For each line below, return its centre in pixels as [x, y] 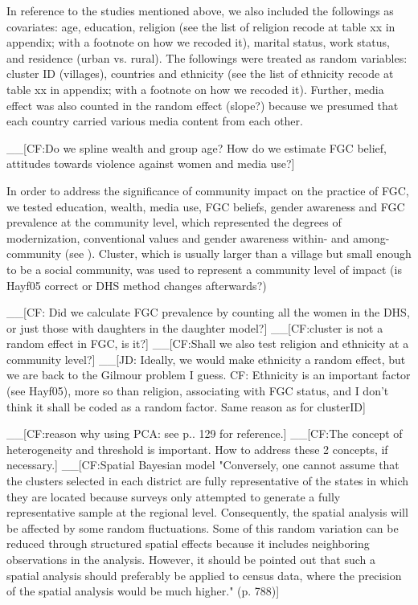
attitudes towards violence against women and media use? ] [151, 164]
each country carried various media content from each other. [155, 121]
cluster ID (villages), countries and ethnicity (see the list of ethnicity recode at [200, 74]
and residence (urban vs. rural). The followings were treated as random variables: [207, 57]
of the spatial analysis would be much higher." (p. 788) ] [143, 591]
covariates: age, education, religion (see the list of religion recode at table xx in [201, 26]
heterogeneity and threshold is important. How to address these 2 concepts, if [197, 449]
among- [371, 237]
